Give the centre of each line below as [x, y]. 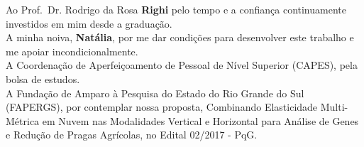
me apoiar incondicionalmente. [72, 51]
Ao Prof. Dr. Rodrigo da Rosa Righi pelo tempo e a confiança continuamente [176, 9]
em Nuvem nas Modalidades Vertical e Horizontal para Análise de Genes [200, 120]
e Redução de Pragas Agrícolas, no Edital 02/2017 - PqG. [132, 135]
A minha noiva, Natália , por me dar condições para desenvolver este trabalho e [180, 37]
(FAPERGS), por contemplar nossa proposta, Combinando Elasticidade [162, 107]
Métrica [23, 120]
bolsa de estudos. [43, 78]
